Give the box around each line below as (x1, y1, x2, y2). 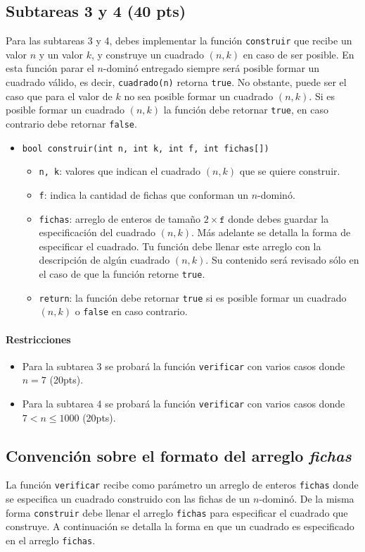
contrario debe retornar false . (6, 116, 137, 130)
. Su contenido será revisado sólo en (205, 252, 359, 267)
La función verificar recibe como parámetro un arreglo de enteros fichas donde (6, 477, 359, 492)
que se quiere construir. (239, 164, 340, 178)
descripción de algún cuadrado (39, 252, 170, 267)
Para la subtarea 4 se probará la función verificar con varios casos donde (22, 396, 345, 411)
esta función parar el (6, 61, 94, 75)
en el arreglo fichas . (6, 532, 96, 547)
